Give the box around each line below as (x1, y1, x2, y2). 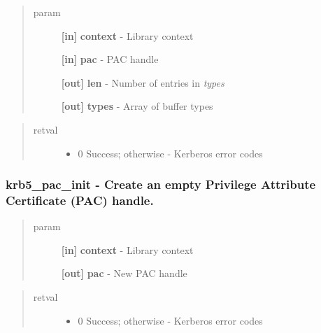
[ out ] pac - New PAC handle (61, 266, 187, 281)
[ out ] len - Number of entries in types (61, 75, 224, 90)
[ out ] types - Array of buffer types (61, 99, 213, 113)
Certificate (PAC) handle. (6, 192, 154, 208)
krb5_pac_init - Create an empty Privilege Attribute (6, 176, 316, 193)
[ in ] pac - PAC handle (61, 52, 159, 66)
